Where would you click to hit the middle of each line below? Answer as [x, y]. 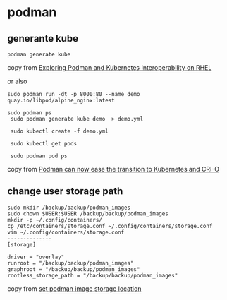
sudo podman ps [30, 113]
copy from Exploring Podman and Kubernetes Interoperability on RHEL [110, 67]
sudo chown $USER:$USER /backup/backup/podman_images [88, 214]
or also [17, 81]
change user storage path [65, 191]
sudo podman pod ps [39, 156]
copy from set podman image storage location [74, 288]
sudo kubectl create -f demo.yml [60, 131]
